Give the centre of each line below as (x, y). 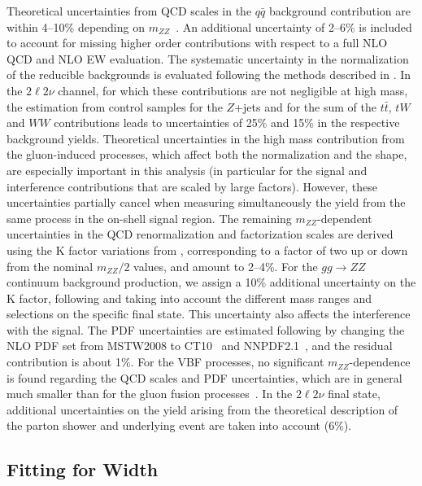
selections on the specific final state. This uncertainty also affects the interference (209, 314)
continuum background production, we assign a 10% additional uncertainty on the (211, 282)
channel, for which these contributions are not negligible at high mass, (233, 90)
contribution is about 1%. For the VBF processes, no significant (165, 362)
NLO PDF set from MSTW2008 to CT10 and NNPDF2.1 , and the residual (200, 346)
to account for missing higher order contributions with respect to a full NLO (197, 43)
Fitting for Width (83, 469)
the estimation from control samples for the (115, 106)
